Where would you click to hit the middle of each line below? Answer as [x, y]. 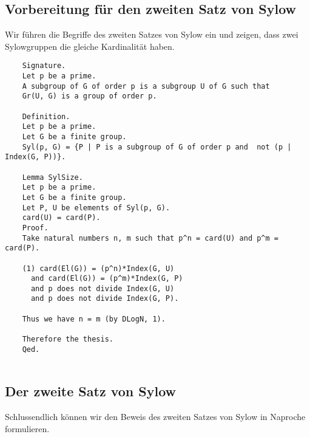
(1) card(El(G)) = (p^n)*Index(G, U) [98, 268]
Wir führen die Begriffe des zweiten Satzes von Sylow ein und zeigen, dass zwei [152, 34]
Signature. [44, 66]
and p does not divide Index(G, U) [103, 288]
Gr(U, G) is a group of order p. [89, 96]
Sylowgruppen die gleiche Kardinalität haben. [90, 46]
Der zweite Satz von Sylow [91, 391]
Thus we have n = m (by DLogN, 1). [94, 319]
